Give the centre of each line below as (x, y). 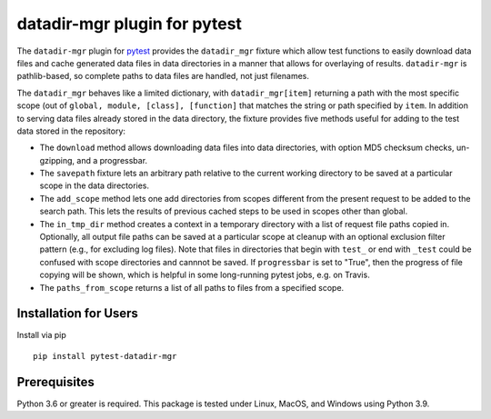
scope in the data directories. (95, 185)
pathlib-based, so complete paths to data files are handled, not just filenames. (163, 76)
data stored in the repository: (71, 131)
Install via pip (42, 335)
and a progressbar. (112, 160)
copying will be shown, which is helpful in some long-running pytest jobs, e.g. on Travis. (205, 275)
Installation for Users (77, 314)
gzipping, (57, 160)
